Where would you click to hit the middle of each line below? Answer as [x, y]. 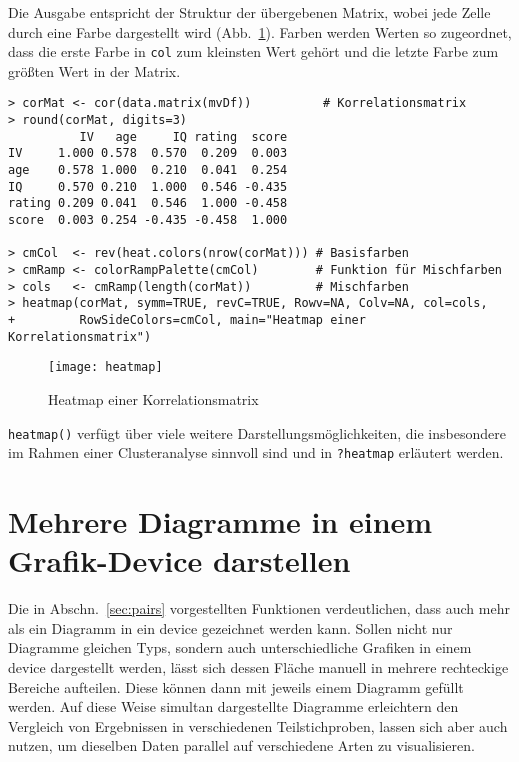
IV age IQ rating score [183, 136]
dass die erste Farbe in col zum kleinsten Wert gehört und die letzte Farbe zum [253, 51]
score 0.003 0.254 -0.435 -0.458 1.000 [148, 220]
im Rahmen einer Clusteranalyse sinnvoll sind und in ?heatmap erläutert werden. [256, 452]
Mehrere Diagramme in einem [220, 521]
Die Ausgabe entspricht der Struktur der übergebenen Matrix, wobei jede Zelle [249, 12]
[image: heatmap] [105, 367]
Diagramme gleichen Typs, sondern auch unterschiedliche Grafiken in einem [240, 647]
